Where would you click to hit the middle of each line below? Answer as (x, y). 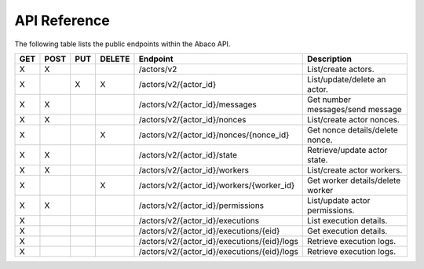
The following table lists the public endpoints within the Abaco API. (122, 44)
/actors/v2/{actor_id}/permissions (201, 205)
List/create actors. (341, 69)
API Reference (62, 20)
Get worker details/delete (354, 180)
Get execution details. (347, 231)
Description (330, 59)
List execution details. (347, 220)
